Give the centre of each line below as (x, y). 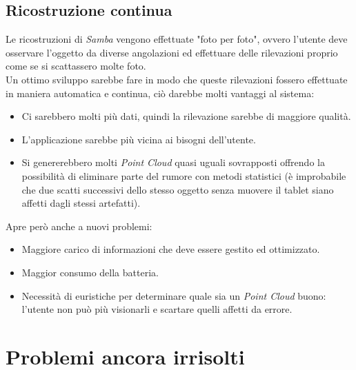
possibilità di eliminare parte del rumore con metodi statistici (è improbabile (184, 175)
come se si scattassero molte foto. (76, 66)
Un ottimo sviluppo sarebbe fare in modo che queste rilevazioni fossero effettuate (177, 79)
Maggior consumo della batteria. (90, 272)
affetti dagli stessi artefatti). (81, 203)
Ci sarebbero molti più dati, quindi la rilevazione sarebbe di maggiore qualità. (186, 116)
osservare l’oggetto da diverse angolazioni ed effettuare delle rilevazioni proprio (172, 52)
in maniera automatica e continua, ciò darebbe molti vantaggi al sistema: (160, 93)
